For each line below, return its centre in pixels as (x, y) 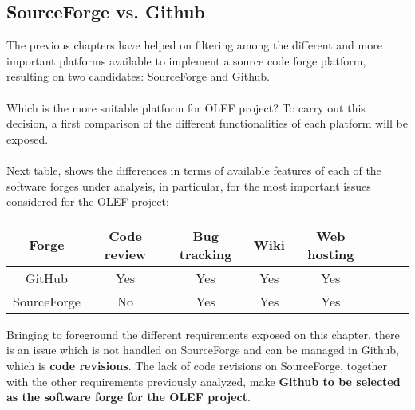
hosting (331, 254)
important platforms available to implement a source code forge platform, (186, 60)
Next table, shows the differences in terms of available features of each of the (194, 170)
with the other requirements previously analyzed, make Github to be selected (204, 381)
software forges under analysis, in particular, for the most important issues (189, 185)
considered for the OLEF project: (88, 201)
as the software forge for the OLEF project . (128, 397)
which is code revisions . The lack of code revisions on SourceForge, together (197, 365)
